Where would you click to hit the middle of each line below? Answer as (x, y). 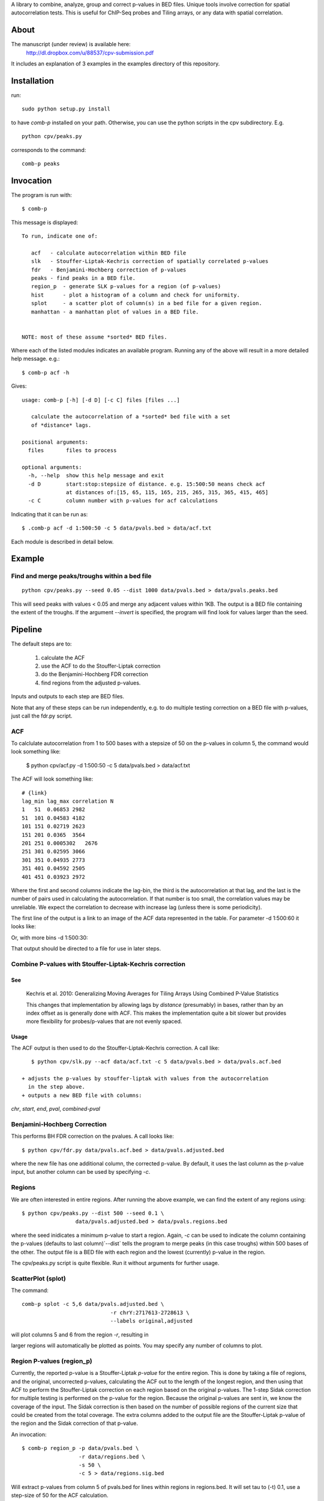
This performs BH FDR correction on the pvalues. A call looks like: (92, 1136)
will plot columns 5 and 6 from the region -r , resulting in (80, 1334)
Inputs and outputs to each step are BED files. (67, 696)
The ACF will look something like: (52, 779)
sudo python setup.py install (66, 109)
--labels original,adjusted (151, 1321)
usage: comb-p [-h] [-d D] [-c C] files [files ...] (101, 400)
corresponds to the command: (49, 149)
